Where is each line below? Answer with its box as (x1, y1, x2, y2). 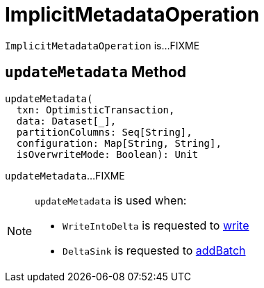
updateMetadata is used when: (35, 193, 187, 207)
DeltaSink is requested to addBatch (63, 243, 246, 257)
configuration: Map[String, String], (16, 137, 222, 149)
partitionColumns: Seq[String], (16, 126, 192, 138)
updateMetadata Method (5, 63, 186, 81)
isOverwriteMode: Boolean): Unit (16, 148, 199, 160)
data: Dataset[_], (16, 115, 117, 127)
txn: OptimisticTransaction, (16, 104, 175, 115)
